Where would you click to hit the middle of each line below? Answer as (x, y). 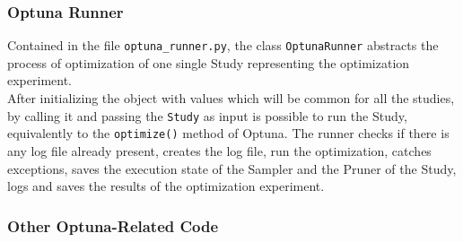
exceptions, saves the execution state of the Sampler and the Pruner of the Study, (232, 168)
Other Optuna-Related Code (113, 225)
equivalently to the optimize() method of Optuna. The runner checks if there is (228, 133)
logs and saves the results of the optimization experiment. (166, 186)
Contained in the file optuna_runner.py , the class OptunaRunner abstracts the (223, 45)
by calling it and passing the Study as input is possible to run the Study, (207, 115)
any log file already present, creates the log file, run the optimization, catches (219, 150)
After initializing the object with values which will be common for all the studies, (231, 98)
